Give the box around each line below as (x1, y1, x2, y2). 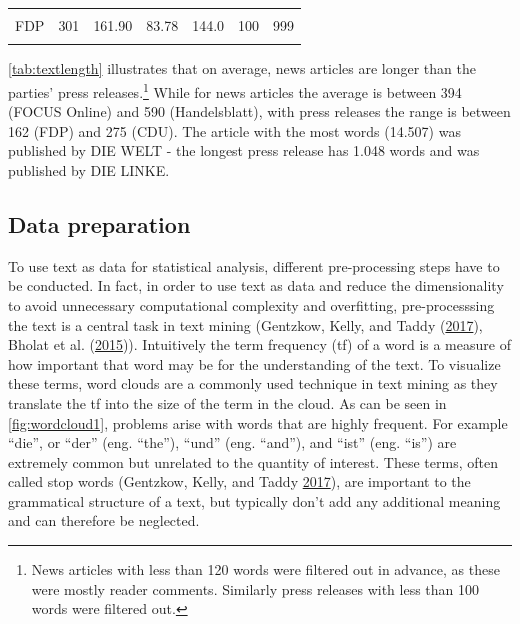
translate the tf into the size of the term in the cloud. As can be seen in (8, 392, 447, 413)
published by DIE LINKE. (8, 159, 170, 180)
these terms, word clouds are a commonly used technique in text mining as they (8, 373, 498, 394)
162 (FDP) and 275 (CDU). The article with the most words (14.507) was (8, 120, 461, 141)
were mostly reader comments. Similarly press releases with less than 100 (31, 578, 480, 599)
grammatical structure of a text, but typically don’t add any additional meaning (8, 490, 501, 511)
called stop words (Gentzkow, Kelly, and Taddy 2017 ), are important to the (8, 471, 471, 492)
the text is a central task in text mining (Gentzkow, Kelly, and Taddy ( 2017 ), (8, 314, 483, 335)
